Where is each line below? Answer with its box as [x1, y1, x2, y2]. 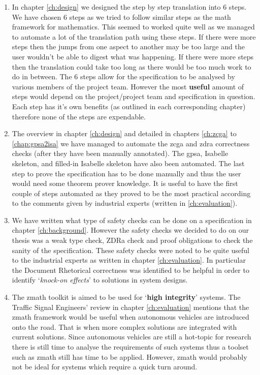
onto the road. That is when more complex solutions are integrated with [12, 321, 237, 332]
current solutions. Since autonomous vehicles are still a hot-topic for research [12, 331, 251, 342]
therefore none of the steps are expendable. [12, 111, 146, 121]
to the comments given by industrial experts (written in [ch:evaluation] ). [12, 198, 238, 208]
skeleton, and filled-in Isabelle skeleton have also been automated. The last [12, 158, 245, 168]
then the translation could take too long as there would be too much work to [12, 61, 251, 72]
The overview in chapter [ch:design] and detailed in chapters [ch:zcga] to [12, 128, 237, 139]
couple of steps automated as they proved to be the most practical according [12, 188, 251, 198]
